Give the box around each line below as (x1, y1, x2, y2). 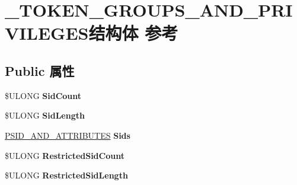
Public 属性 (5, 61, 75, 79)
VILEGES (5, 21, 89, 45)
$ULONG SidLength (5, 109, 85, 122)
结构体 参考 (88, 21, 178, 45)
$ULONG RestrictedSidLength (5, 169, 128, 181)
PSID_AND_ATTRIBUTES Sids (5, 129, 130, 141)
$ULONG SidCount (5, 89, 82, 101)
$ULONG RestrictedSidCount (5, 149, 124, 161)
